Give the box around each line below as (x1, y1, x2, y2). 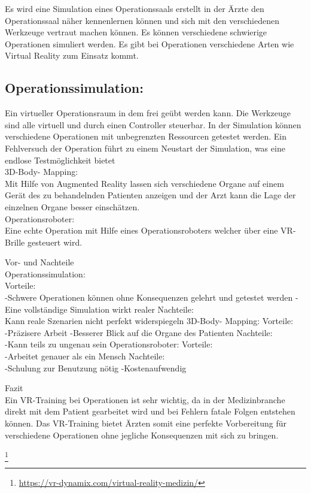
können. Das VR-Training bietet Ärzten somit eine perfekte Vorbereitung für (5, 417, 286, 430)
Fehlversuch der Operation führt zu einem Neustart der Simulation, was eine (5, 141, 285, 154)
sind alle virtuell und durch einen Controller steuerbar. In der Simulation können (5, 118, 301, 131)
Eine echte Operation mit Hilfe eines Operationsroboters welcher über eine (5, 224, 278, 237)
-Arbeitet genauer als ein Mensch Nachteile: (5, 350, 165, 362)
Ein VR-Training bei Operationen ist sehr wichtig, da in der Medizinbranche (5, 393, 285, 406)
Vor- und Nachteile (5, 256, 74, 268)
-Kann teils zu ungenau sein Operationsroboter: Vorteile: (5, 338, 213, 350)
